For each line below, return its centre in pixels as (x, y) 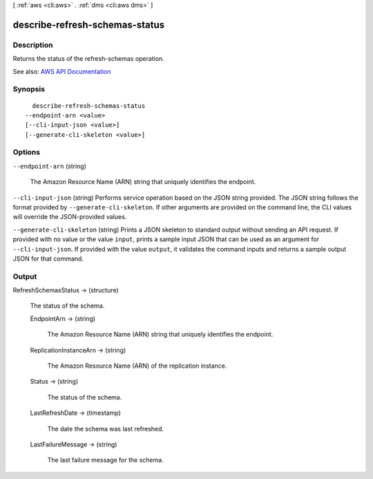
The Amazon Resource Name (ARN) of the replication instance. (137, 366)
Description (33, 45)
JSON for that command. (48, 259)
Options (27, 152)
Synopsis (29, 89)
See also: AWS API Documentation (62, 71)
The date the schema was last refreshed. (106, 429)
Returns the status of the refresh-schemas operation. (89, 59)
